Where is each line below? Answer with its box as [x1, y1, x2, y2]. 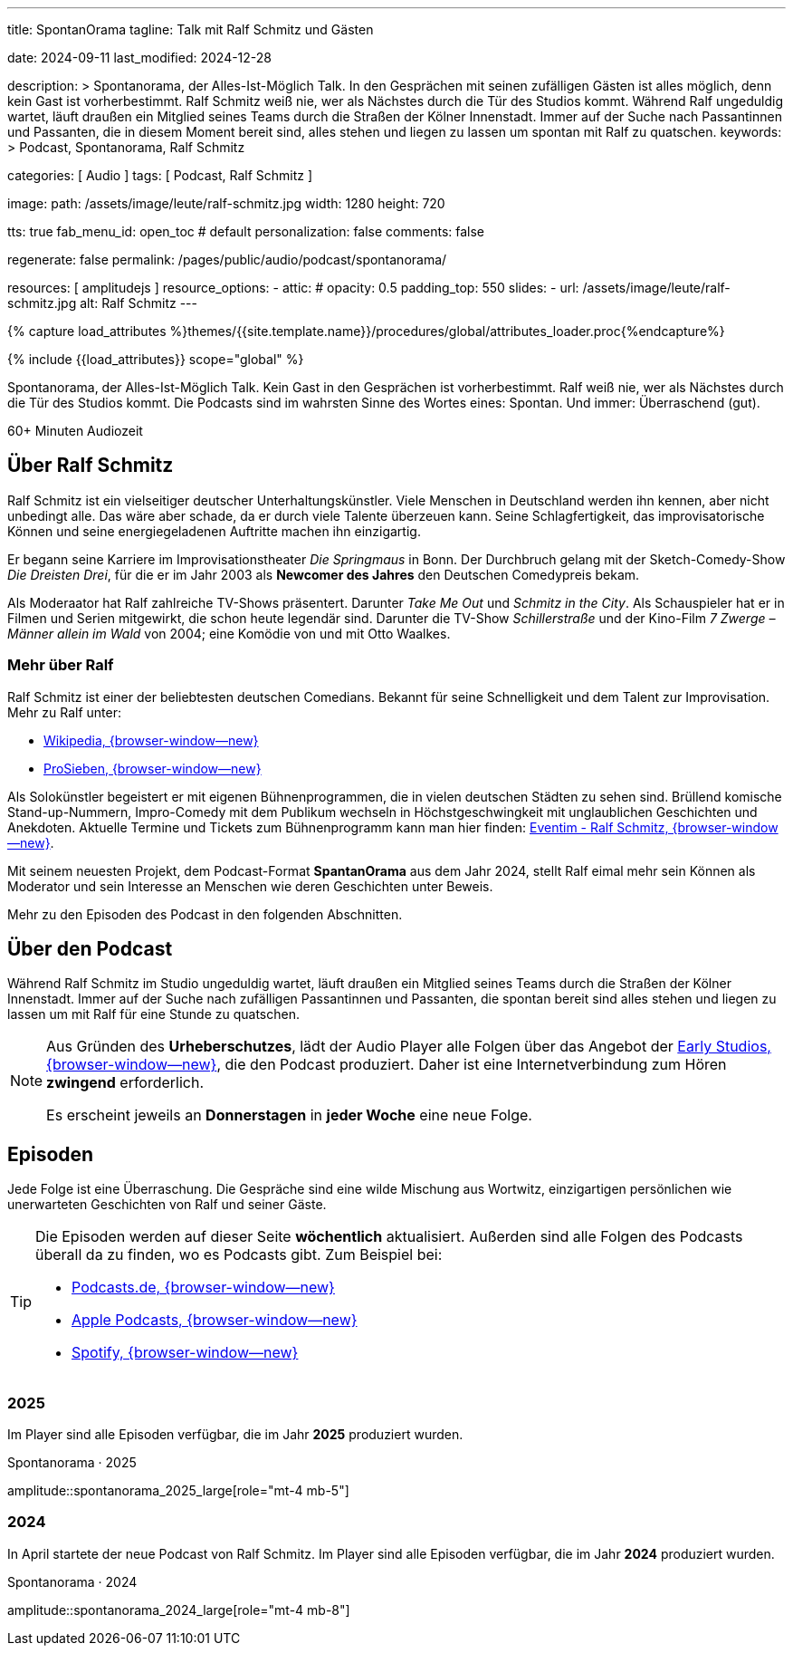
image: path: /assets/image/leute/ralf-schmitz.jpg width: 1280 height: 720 [7, 196, 445, 211]
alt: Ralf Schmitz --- [80, 295, 197, 311]
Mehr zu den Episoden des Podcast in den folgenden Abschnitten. [7, 906, 403, 922]
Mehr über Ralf [7, 656, 114, 675]
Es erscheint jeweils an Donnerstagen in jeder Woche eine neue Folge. [46, 1106, 532, 1125]
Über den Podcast [7, 937, 173, 961]
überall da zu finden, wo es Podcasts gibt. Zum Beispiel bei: [35, 1245, 443, 1264]
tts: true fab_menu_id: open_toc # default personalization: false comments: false [7, 224, 485, 239]
